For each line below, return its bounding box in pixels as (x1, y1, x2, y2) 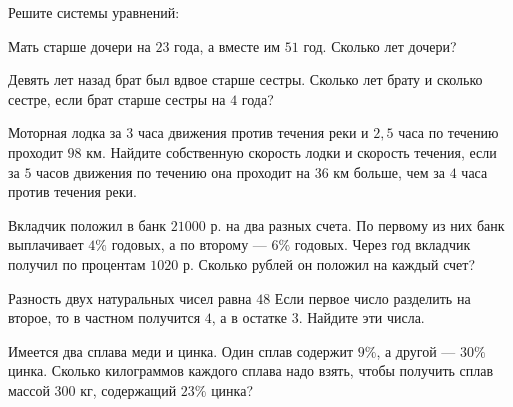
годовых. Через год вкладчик (294, 234, 471, 255)
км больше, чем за (333, 161, 446, 182)
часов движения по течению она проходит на (36, 161, 310, 182)
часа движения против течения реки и (137, 122, 369, 143)
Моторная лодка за (8, 122, 122, 143)
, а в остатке (211, 307, 287, 328)
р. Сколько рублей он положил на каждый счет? (183, 253, 476, 274)
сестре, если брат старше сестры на (8, 88, 226, 109)
